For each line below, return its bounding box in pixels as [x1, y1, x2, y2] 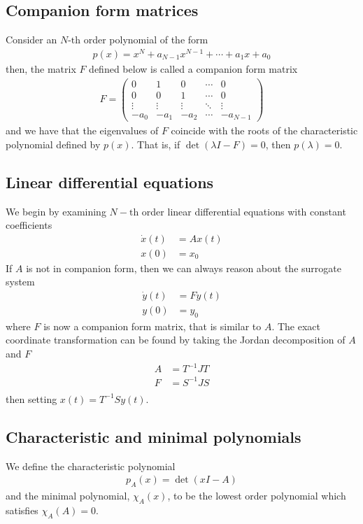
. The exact [271, 318, 320, 333]
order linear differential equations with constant [141, 204, 346, 218]
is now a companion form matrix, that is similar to [43, 318, 262, 333]
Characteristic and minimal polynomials [6, 425, 301, 447]
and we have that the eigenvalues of [6, 123, 159, 138]
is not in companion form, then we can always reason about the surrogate [26, 260, 341, 275]
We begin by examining [6, 204, 106, 218]
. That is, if [131, 136, 180, 151]
